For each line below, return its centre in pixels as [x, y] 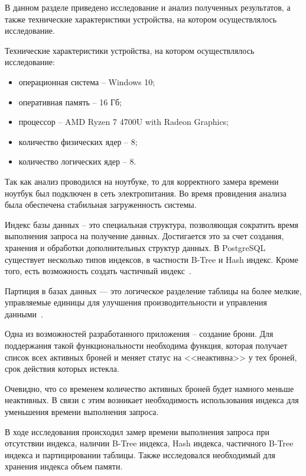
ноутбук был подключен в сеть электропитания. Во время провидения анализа [146, 193]
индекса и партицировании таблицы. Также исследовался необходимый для [140, 454]
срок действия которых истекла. [62, 369]
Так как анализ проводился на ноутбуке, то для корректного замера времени [142, 181]
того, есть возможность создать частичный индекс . [98, 271]
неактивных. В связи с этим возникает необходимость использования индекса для [152, 400]
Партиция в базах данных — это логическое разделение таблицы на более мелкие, [153, 290]
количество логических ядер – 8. [77, 161]
